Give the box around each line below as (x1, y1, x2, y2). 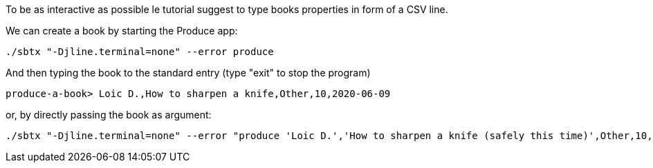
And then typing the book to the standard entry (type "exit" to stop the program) (6, 67, 371, 78)
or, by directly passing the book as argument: (6, 109, 212, 120)
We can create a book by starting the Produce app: (6, 25, 238, 36)
